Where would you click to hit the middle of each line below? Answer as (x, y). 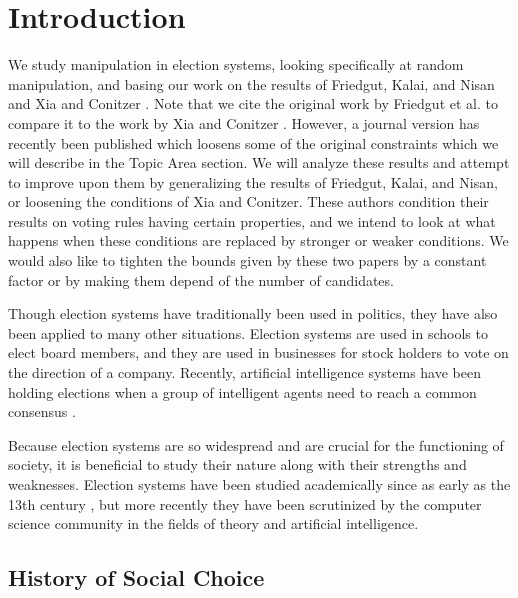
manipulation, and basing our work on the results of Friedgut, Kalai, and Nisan (251, 83)
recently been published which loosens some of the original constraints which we (253, 142)
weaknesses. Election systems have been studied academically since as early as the (259, 484)
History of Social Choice (136, 577)
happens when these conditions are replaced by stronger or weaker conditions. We (258, 240)
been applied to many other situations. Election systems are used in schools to (248, 332)
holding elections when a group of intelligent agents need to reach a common (242, 391)
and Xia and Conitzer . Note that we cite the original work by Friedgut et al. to (253, 103)
